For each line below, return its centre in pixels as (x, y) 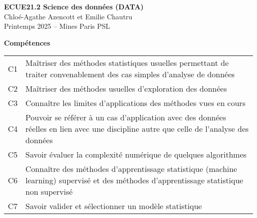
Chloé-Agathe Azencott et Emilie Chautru (68, 16)
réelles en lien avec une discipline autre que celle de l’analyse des (137, 129)
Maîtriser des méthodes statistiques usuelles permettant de (127, 63)
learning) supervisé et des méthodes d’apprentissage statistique (134, 180)
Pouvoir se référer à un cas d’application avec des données (126, 117)
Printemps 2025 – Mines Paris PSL (57, 26)
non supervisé (49, 192)
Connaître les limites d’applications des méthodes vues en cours (135, 103)
